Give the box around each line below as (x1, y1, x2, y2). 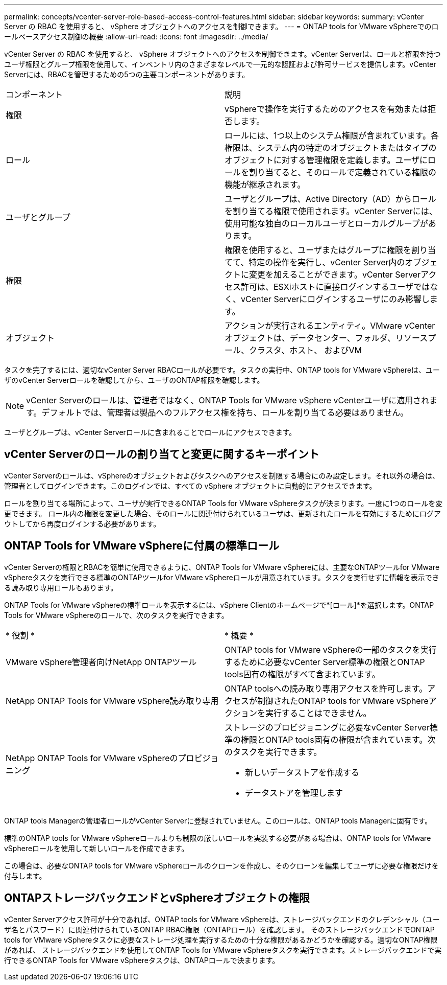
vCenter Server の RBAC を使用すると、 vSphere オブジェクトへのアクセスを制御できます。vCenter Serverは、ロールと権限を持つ (4, 50, 441, 58)
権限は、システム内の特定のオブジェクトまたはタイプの (225, 143, 437, 153)
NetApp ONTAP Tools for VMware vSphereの (6, 752, 178, 763)
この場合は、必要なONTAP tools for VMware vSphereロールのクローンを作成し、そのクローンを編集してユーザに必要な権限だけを (4, 861, 439, 870)
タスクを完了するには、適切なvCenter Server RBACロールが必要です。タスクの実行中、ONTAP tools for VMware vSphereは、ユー (4, 365, 440, 374)
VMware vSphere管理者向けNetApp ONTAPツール (6, 656, 197, 667)
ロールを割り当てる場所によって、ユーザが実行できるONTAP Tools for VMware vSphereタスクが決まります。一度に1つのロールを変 (4, 498, 443, 508)
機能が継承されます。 (225, 179, 306, 190)
